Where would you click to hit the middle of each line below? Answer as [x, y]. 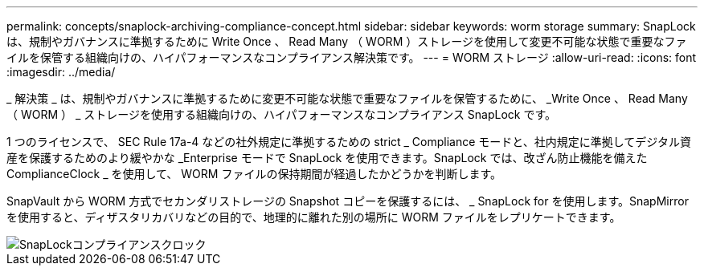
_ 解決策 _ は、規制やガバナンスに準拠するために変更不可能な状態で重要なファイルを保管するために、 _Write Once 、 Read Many [347, 98]
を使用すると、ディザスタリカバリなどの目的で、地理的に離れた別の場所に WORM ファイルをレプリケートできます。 [314, 217]
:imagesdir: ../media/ [61, 72]
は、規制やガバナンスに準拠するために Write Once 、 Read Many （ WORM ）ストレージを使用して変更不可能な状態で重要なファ [347, 41]
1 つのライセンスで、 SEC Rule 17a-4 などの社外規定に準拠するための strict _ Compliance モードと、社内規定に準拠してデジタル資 [349, 142]
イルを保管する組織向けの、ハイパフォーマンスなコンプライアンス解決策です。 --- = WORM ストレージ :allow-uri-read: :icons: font [352, 57]
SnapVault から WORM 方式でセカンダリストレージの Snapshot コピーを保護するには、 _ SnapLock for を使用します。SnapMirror [348, 201]
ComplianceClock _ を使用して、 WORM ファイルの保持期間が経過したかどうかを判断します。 [254, 174]
